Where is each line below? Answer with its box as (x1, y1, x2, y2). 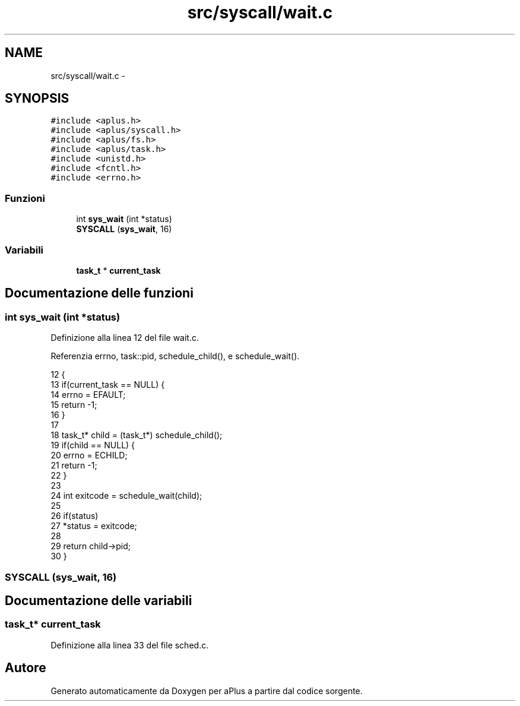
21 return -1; (50, 460, 97, 471)
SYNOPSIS (5, 91, 69, 106)
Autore (5, 660, 46, 676)
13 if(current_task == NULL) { (50, 379, 165, 390)
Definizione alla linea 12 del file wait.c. (50, 333, 199, 343)
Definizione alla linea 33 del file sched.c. (50, 639, 209, 650)
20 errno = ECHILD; (50, 450, 128, 461)
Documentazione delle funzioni (5, 286, 194, 301)
